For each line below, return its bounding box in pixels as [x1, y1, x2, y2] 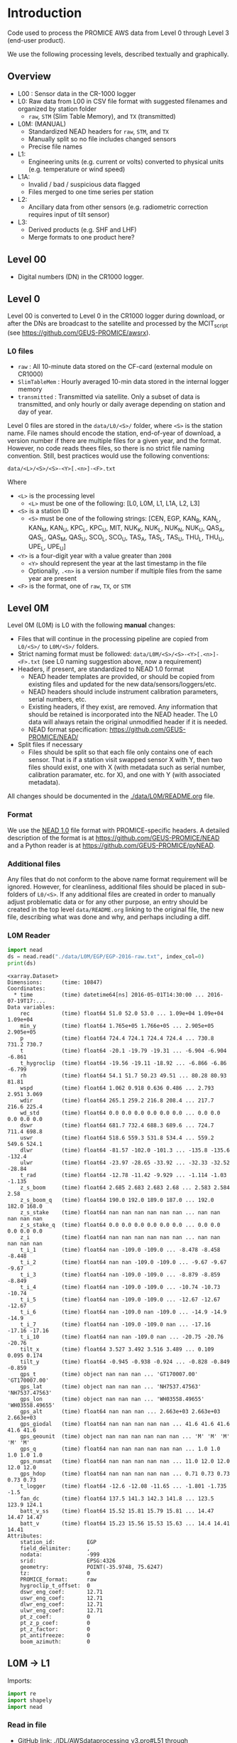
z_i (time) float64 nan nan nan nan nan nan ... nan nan [20, 1233, 221, 1241]
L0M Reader [7, 930, 51, 940]
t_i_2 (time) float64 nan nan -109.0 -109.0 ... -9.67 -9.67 [20, 1258, 227, 1266]
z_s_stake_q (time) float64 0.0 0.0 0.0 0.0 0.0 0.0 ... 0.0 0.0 [20, 1221, 221, 1228]
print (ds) [7, 960, 37, 967]
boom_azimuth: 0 [20, 1638, 91, 1645]
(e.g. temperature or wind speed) [28, 165, 126, 173]
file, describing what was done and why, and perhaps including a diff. [7, 913, 211, 921]
